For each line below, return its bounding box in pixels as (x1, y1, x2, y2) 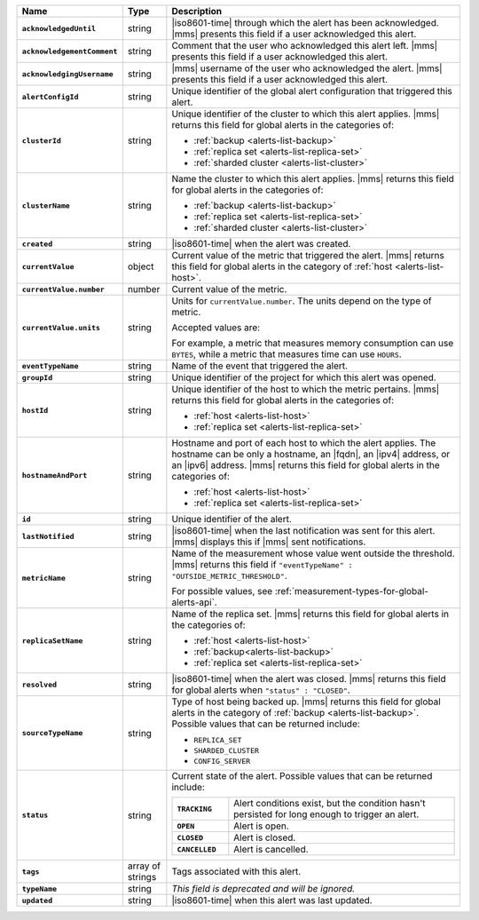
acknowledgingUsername (21, 69, 114, 79)
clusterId (21, 136, 62, 146)
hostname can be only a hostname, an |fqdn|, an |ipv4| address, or (171, 448, 451, 460)
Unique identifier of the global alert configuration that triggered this (171, 85, 452, 97)
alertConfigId (21, 91, 79, 101)
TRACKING (177, 804, 212, 813)
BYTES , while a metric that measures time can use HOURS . (171, 348, 403, 360)
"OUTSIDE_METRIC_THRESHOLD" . (171, 569, 287, 582)
